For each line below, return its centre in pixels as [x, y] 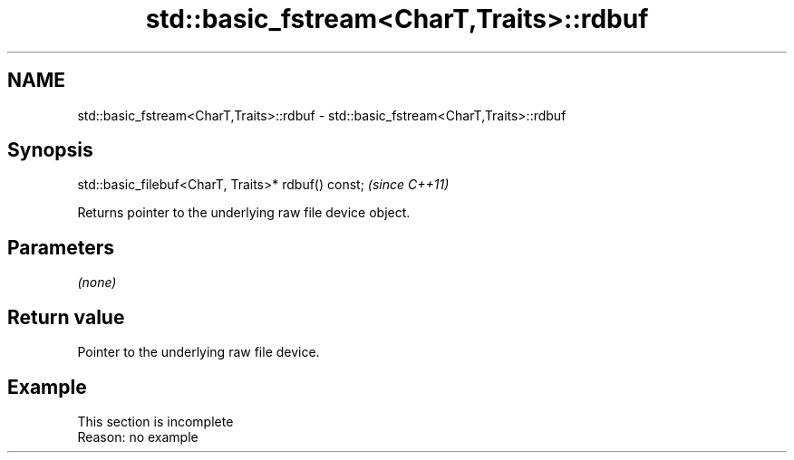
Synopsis [50, 150]
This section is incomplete [155, 421]
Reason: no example [138, 436]
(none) [97, 283]
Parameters [61, 247]
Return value [66, 317]
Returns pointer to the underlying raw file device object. [244, 213]
